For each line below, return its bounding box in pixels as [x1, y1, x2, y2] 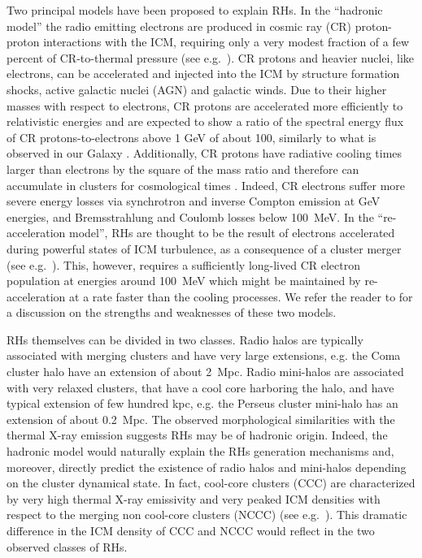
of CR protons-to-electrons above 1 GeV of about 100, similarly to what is [7, 128, 376, 145]
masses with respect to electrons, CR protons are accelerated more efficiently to [7, 97, 403, 114]
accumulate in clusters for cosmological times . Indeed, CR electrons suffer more [7, 176, 405, 193]
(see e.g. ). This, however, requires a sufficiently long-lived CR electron [7, 256, 360, 273]
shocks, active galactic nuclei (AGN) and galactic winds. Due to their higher [7, 80, 387, 97]
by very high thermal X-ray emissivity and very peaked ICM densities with [7, 490, 381, 507]
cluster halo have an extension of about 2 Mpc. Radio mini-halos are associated [7, 363, 404, 380]
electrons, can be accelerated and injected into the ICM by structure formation [7, 65, 400, 82]
